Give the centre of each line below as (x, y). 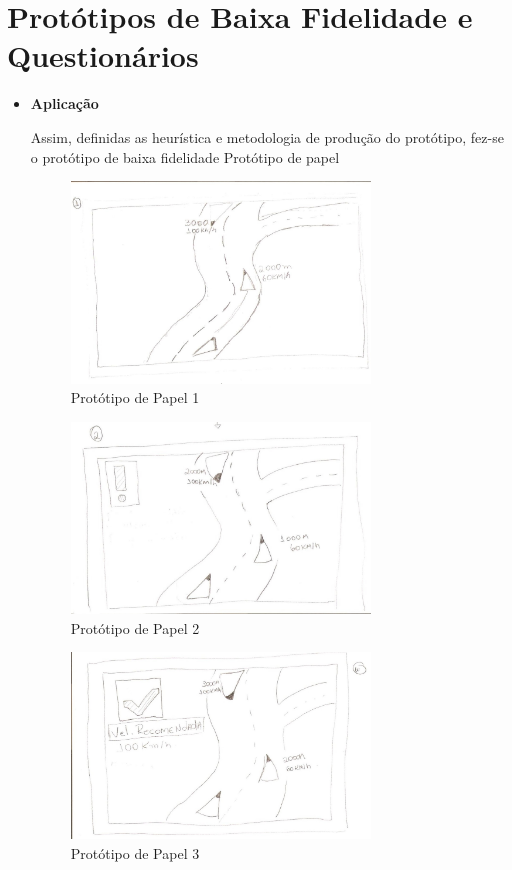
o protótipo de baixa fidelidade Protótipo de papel (185, 156)
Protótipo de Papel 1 (135, 397)
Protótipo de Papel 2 (135, 627)
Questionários (103, 55)
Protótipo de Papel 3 (135, 852)
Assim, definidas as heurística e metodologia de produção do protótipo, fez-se (267, 136)
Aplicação (64, 103)
